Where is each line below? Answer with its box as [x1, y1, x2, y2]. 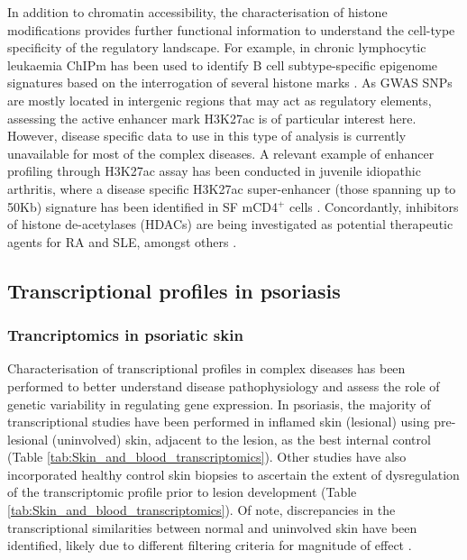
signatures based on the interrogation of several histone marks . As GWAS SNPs [7, 73, 453, 92]
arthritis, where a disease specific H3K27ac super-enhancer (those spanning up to [7, 179, 456, 197]
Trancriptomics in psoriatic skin [7, 324, 243, 346]
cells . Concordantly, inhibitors [289, 197, 459, 216]
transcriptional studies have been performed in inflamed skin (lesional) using [7, 412, 430, 431]
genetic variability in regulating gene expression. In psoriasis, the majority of [7, 394, 431, 413]
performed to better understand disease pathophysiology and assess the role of [7, 376, 440, 395]
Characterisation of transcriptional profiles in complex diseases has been [7, 359, 406, 378]
